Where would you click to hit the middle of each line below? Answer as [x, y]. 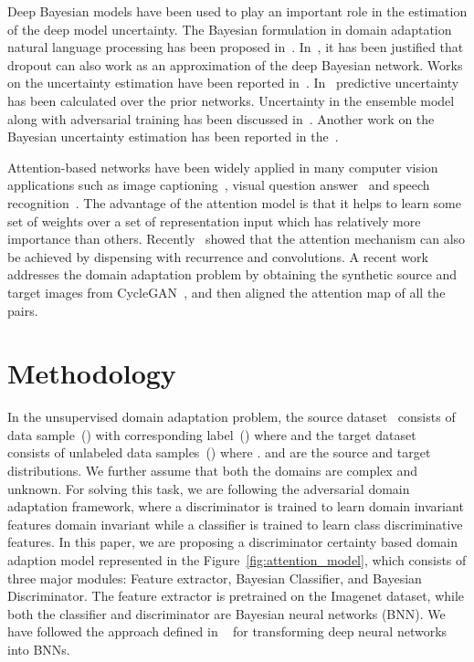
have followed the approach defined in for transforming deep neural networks [227, 631]
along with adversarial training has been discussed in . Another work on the [221, 118]
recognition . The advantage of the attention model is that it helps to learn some [234, 202]
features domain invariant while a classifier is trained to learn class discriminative [235, 524]
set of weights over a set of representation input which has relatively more [214, 221]
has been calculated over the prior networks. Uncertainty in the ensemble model [231, 100]
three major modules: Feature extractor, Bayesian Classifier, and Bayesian [215, 578]
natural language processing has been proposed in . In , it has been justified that [236, 47]
